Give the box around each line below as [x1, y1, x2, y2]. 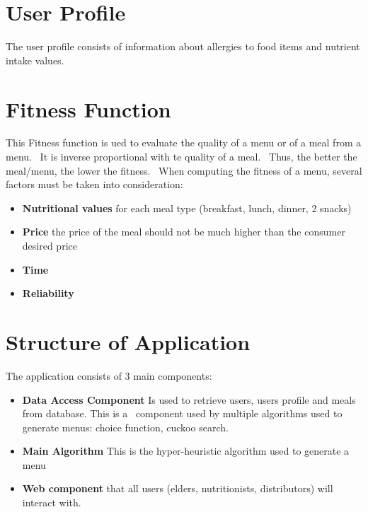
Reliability [22, 286, 74, 301]
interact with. [22, 495, 81, 510]
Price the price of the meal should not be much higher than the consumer [22, 224, 345, 239]
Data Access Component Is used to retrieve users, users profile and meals [22, 392, 356, 407]
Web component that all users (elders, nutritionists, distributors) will [22, 481, 333, 496]
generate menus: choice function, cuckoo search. [22, 419, 229, 434]
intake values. [6, 52, 64, 67]
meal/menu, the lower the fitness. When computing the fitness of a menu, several [6, 163, 362, 178]
